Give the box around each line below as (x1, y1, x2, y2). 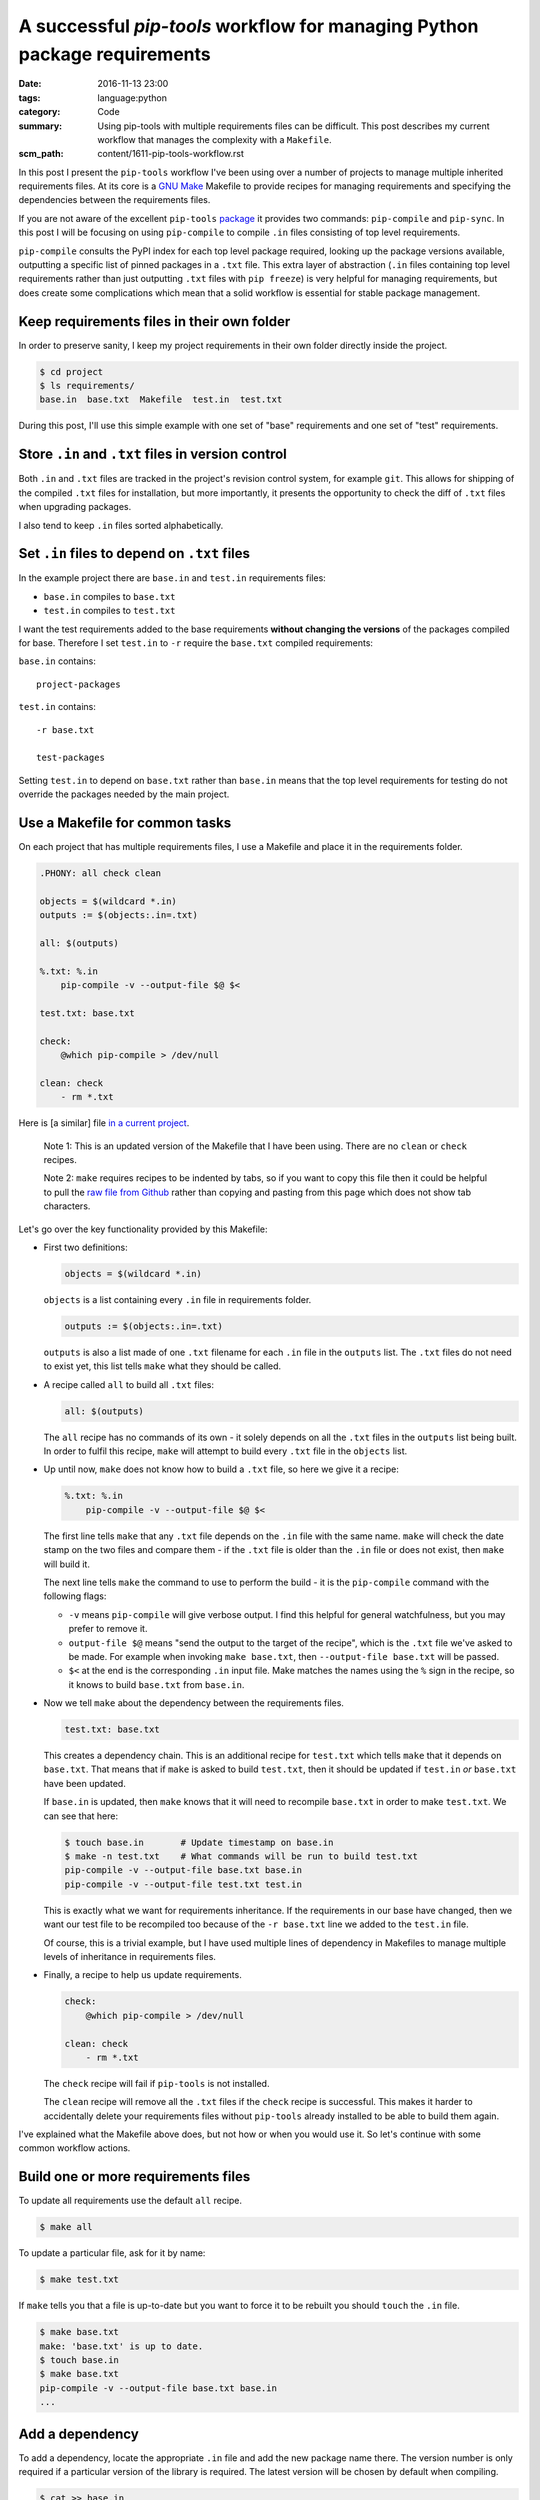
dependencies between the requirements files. (18, 194, 211, 206)
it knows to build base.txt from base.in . (68, 1678, 245, 1690)
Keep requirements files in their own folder (18, 313, 291, 330)
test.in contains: (18, 701, 97, 713)
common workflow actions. (18, 2142, 131, 2154)
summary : (18, 120, 63, 132)
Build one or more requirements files (18, 2168, 251, 2185)
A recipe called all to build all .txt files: (43, 1378, 215, 1390)
